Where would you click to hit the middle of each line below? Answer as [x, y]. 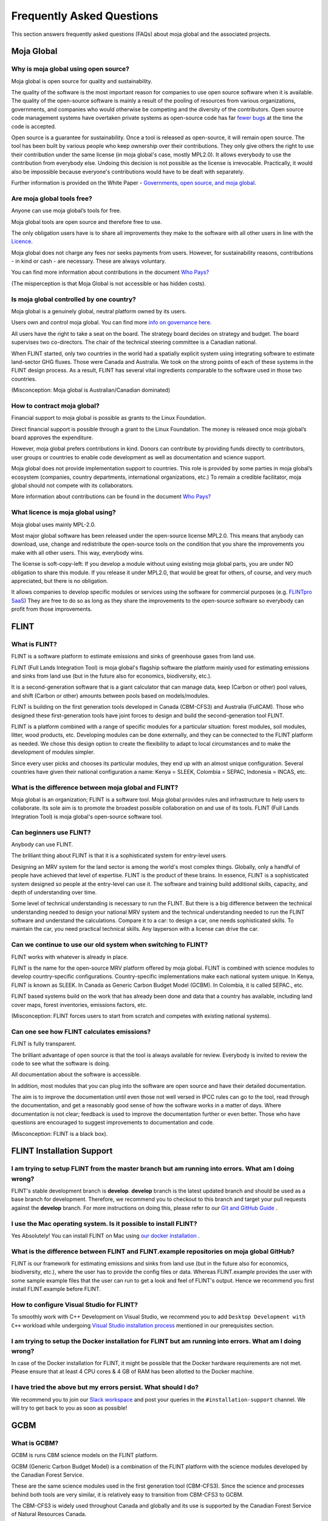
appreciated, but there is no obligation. [60, 580]
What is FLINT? [34, 644]
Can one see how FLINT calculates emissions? [81, 1031]
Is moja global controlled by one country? [73, 299]
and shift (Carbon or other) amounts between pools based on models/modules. [110, 695]
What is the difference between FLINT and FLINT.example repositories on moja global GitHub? [153, 1251]
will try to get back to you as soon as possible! [69, 1408]
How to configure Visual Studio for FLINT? [74, 1304]
